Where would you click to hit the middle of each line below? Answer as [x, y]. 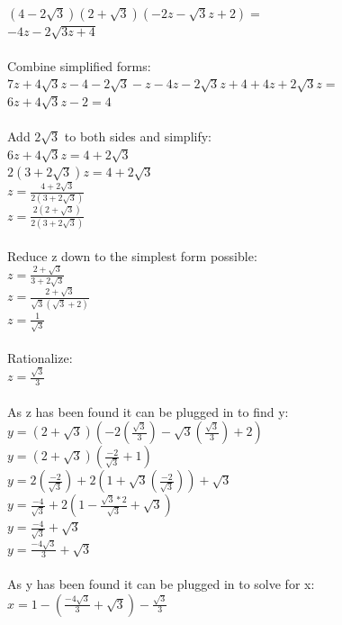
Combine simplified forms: [79, 65]
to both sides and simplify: [138, 136]
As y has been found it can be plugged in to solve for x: [161, 584]
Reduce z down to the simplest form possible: [132, 255]
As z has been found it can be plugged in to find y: [148, 411]
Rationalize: [40, 357]
